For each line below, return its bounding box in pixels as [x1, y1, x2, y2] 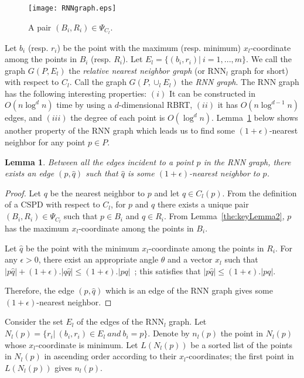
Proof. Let [5, 186, 41, 199]
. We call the [246, 53, 292, 65]
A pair [28, 21, 52, 33]
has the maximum [5, 222, 69, 234]
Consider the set [5, 315, 63, 328]
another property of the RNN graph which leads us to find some [5, 124, 235, 137]
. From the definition [222, 186, 297, 199]
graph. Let [169, 315, 207, 328]
